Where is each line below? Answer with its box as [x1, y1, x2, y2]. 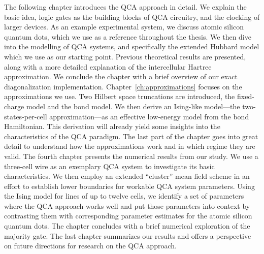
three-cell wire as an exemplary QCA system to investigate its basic [4, 161, 215, 171]
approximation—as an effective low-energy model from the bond [49, 111, 249, 121]
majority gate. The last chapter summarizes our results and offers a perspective [4, 230, 251, 241]
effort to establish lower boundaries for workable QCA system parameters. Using [4, 180, 255, 191]
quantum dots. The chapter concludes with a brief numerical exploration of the [4, 220, 250, 231]
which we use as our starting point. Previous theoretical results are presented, [4, 51, 246, 61]
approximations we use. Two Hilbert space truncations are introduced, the [4, 91, 235, 102]
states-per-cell [4, 111, 47, 121]
